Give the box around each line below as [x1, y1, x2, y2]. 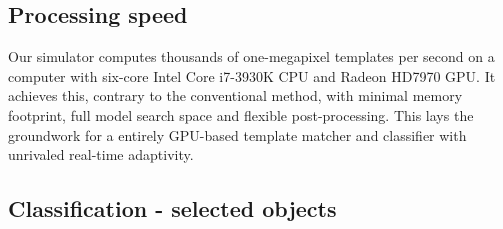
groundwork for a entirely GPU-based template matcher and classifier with [8, 124, 467, 145]
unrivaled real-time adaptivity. [8, 144, 194, 165]
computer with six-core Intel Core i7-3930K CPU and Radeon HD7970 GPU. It [8, 65, 496, 86]
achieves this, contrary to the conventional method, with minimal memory [8, 85, 463, 106]
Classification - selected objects [8, 193, 337, 224]
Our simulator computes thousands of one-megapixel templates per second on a [8, 46, 495, 67]
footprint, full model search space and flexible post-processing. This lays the [8, 104, 474, 125]
